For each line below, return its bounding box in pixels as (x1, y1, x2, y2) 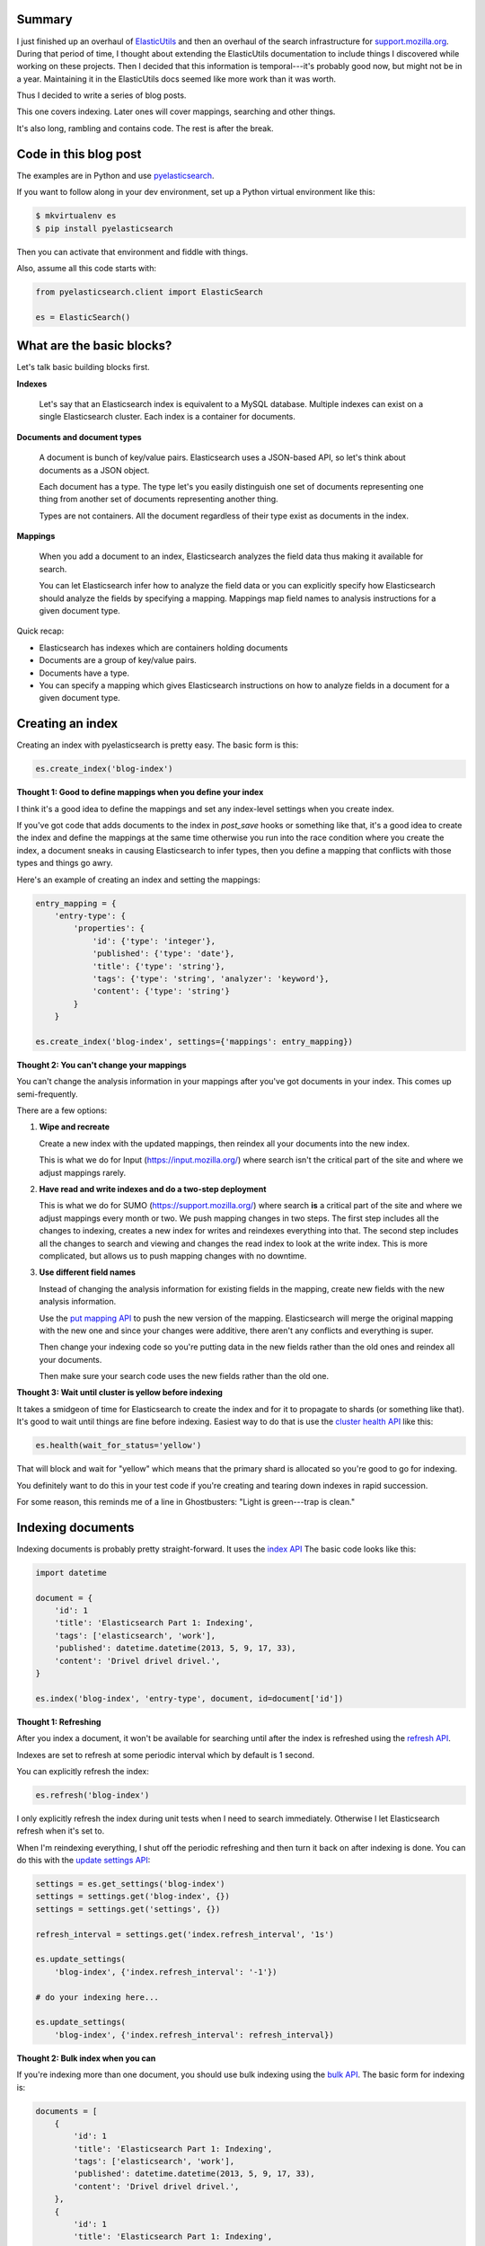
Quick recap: (16, 625, 65, 637)
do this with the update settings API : (16, 1855, 151, 1866)
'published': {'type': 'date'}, (92, 949, 235, 959)
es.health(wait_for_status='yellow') (35, 1440, 202, 1451)
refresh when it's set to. (16, 1826, 105, 1836)
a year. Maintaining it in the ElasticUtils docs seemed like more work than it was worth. (16, 73, 337, 84)
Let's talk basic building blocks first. (16, 362, 150, 373)
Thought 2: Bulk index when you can (16, 2053, 156, 2064)
